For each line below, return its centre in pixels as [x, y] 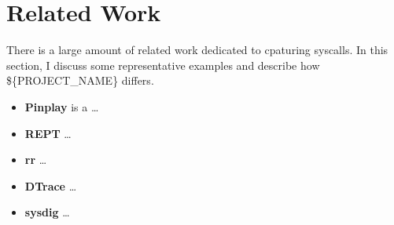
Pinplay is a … [62, 106]
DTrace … [51, 185]
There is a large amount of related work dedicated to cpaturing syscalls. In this [197, 50]
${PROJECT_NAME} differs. [80, 80]
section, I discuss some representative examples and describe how [163, 65]
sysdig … [47, 212]
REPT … [48, 133]
